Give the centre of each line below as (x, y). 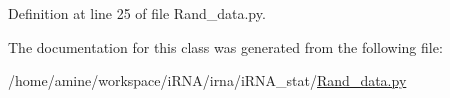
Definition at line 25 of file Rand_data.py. (137, 13)
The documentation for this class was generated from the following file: (225, 46)
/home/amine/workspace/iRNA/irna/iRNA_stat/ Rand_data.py (207, 80)
